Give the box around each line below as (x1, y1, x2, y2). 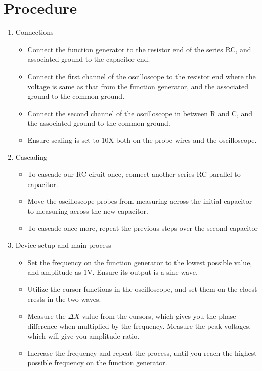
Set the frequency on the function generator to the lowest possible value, (27, 256, 252, 267)
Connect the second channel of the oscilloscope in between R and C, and (27, 107, 253, 118)
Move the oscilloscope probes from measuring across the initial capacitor (27, 196, 252, 206)
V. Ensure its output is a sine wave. (87, 267, 198, 277)
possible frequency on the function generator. (27, 357, 167, 368)
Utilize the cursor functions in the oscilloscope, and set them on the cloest (27, 283, 257, 294)
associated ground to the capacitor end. (27, 54, 150, 64)
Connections (15, 27, 54, 38)
